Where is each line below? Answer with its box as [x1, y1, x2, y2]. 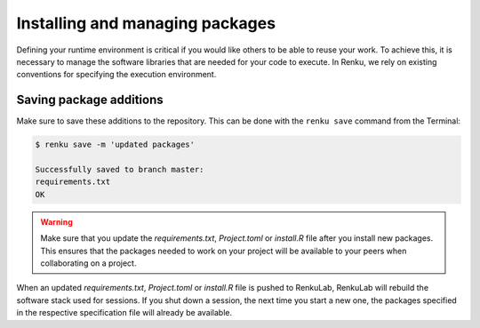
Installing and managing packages [16, 13, 276, 33]
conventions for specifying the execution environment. [16, 69, 217, 80]
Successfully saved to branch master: [35, 164, 204, 174]
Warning [40, 216, 73, 227]
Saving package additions [16, 92, 164, 108]
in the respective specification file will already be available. [16, 308, 233, 318]
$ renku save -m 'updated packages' [35, 140, 196, 150]
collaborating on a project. [40, 258, 137, 268]
